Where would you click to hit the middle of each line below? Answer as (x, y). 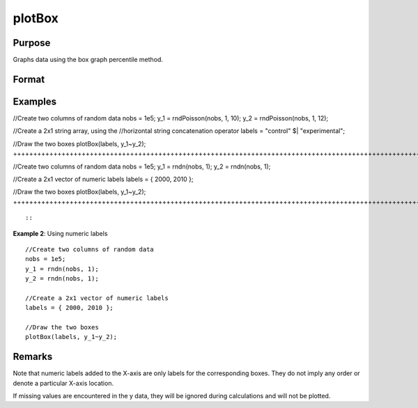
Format (29, 79)
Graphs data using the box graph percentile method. (88, 60)
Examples (35, 101)
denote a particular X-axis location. (63, 383)
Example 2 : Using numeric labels (60, 233)
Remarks (33, 357)
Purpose (32, 43)
